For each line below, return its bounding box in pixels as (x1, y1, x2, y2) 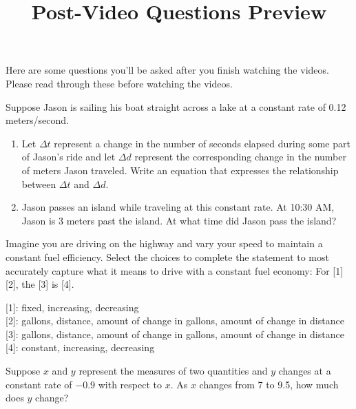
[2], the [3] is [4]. (6, 277, 74, 291)
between (21, 176, 56, 191)
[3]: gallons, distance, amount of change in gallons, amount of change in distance (6, 326, 344, 341)
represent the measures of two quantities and (78, 364, 268, 378)
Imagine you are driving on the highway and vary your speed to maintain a (6, 236, 323, 251)
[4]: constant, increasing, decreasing (6, 340, 155, 355)
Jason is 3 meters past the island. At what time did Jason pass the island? (21, 213, 337, 227)
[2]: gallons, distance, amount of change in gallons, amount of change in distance (6, 313, 344, 328)
